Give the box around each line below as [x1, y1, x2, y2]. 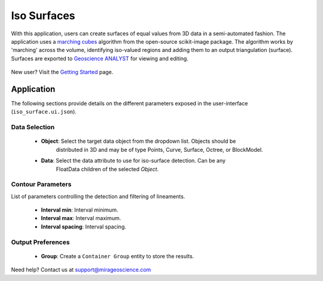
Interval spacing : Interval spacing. [41, 223, 127, 230]
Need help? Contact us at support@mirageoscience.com [11, 266, 151, 273]
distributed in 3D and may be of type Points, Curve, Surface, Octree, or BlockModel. [56, 146, 263, 153]
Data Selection [11, 123, 55, 132]
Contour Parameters [11, 180, 72, 188]
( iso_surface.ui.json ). [11, 108, 77, 115]
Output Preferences [11, 238, 70, 246]
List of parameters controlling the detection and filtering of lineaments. [11, 193, 185, 200]
